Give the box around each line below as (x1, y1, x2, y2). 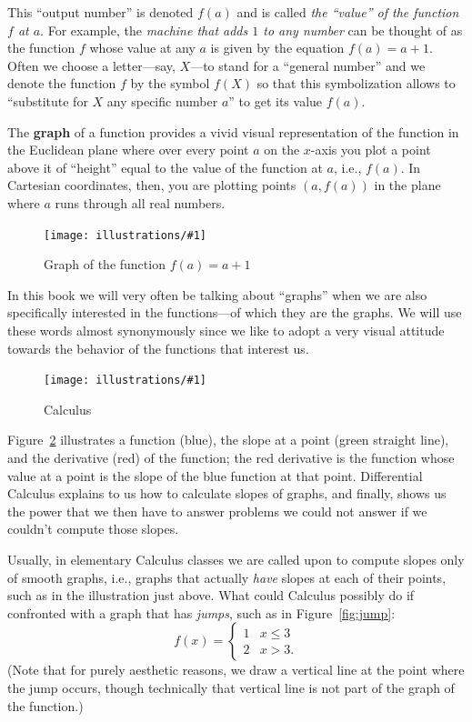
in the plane (374, 175, 441, 195)
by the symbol (130, 74, 210, 93)
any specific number (106, 91, 218, 110)
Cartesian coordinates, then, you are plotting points (7, 175, 296, 195)
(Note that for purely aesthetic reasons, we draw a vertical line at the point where (7, 660, 465, 679)
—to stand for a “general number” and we (190, 55, 426, 75)
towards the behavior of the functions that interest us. (7, 338, 309, 357)
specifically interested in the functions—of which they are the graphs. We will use (7, 303, 462, 322)
